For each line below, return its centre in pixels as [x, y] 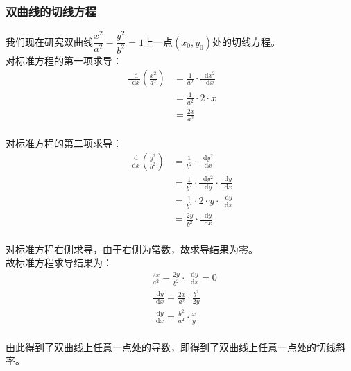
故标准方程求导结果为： [59, 262]
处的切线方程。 [247, 41]
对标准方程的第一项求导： [64, 60]
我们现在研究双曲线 [49, 41]
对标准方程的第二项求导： [64, 143]
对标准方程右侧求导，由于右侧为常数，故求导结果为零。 [132, 249]
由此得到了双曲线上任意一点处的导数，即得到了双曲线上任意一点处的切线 [171, 346]
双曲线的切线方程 [51, 11]
